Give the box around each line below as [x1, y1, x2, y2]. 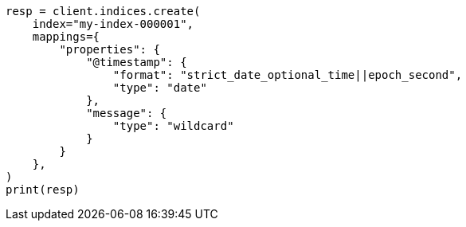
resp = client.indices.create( [6, 5, 201, 18]
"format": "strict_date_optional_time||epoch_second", [112, 68, 463, 81]
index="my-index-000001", [32, 18, 194, 30]
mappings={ [32, 30, 100, 43]
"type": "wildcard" [112, 119, 234, 132]
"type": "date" [112, 81, 207, 94]
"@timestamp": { [86, 56, 187, 68]
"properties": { [59, 43, 160, 56]
